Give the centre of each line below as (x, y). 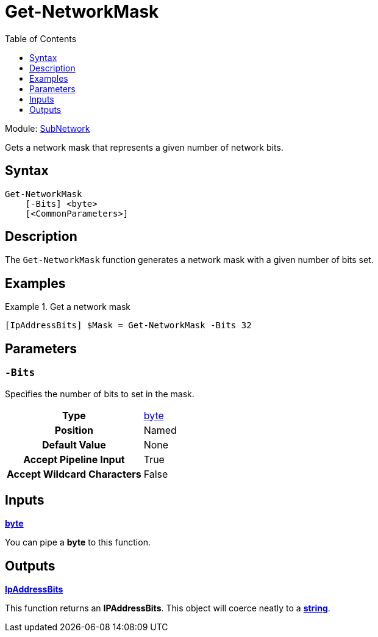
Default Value (74, 444)
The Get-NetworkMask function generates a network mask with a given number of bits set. (189, 260)
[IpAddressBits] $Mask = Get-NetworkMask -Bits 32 (128, 326)
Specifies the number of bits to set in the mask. (100, 394)
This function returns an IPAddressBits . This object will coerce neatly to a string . (168, 608)
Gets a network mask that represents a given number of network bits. (144, 147)
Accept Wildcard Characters (74, 474)
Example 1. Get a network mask (68, 307)
